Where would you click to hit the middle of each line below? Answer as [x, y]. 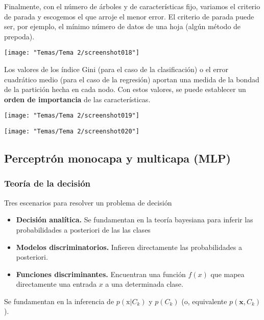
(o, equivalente [204, 301]
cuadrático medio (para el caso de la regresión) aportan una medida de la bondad [132, 79]
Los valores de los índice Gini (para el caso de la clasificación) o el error [116, 69]
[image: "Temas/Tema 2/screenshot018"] [72, 53]
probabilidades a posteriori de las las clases [83, 229]
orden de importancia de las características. [77, 99]
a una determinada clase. [144, 284]
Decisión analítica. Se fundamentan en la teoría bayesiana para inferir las [135, 220]
